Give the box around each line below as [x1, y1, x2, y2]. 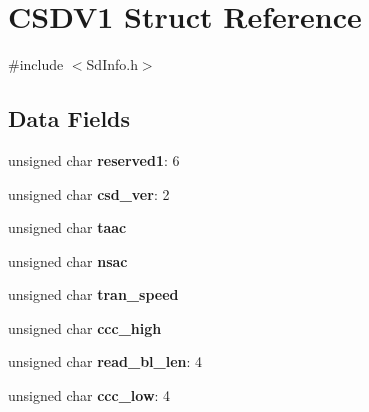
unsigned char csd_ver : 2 [8, 183, 170, 204]
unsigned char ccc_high [8, 317, 162, 338]
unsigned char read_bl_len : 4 [8, 351, 203, 372]
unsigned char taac [8, 217, 127, 238]
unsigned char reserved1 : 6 [8, 149, 180, 170]
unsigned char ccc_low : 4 [8, 385, 171, 406]
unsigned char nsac [8, 250, 128, 271]
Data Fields [8, 103, 131, 134]
